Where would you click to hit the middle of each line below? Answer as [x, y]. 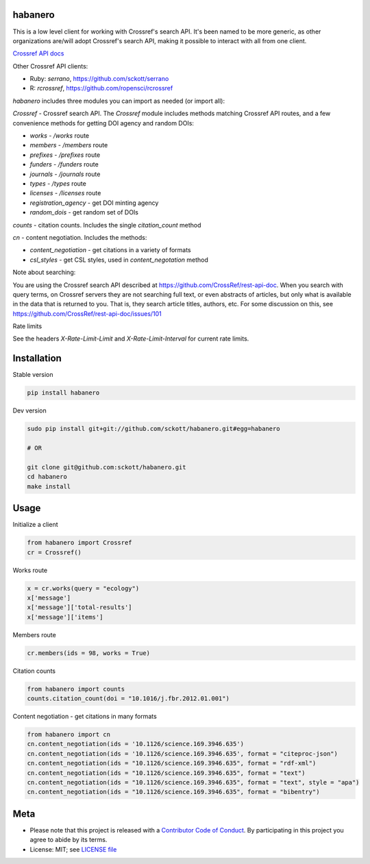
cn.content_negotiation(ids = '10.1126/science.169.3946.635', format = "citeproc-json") [183, 753]
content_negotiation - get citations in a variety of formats [110, 250]
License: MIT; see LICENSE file [73, 849]
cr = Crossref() [54, 552]
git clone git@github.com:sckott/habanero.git [107, 467]
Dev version [30, 410]
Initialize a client [35, 525]
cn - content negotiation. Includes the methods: [80, 237]
